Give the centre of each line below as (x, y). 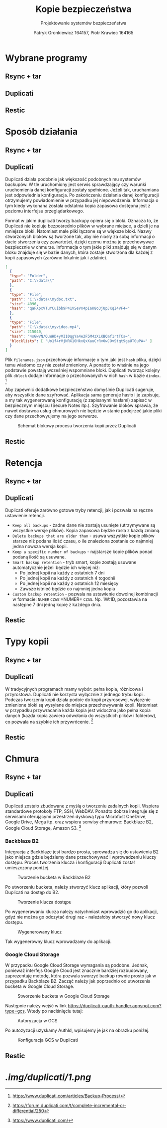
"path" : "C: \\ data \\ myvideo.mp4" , (45, 327)
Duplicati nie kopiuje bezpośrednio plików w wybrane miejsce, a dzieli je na (82, 226)
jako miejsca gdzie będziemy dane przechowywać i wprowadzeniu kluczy (81, 857)
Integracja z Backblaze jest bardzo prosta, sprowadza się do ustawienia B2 (82, 852)
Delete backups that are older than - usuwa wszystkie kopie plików (83, 536)
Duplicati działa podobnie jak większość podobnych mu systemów (73, 179)
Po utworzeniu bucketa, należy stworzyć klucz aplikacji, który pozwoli (77, 887)
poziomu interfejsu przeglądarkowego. (45, 211)
